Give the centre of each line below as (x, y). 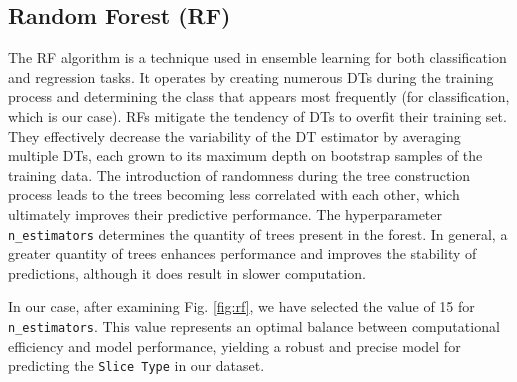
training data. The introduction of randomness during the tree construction (239, 174)
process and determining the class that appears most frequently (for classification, (259, 96)
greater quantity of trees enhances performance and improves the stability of (242, 253)
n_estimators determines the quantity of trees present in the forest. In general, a (258, 233)
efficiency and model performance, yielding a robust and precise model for (234, 345)
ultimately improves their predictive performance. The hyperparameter (225, 213)
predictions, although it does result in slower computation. (187, 272)
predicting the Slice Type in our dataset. (136, 365)
